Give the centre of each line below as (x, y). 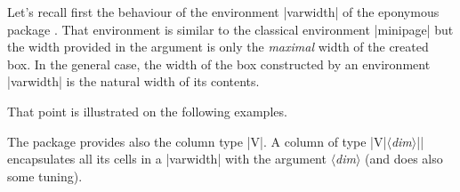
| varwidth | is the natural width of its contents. (133, 81)
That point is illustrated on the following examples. (147, 111)
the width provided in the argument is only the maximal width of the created (218, 47)
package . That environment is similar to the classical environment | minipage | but (230, 29)
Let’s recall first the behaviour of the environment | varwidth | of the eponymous (223, 12)
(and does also (404, 159)
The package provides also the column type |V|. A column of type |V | (197, 141)
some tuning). (45, 176)
